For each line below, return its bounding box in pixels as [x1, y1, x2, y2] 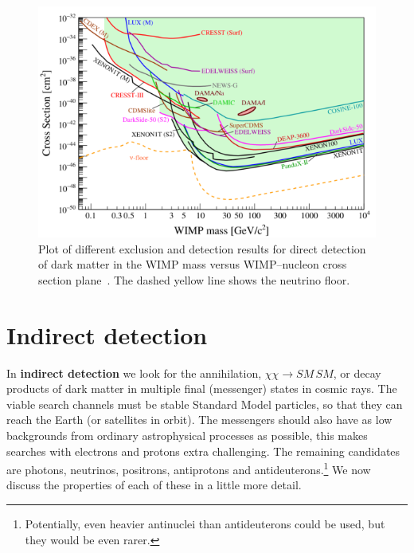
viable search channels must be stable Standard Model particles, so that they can [6, 395, 403, 412]
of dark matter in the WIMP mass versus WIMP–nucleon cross [38, 256, 347, 273]
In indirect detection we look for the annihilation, [6, 364, 262, 381]
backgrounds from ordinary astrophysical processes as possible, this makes [6, 427, 368, 444]
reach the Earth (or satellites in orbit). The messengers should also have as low [6, 411, 393, 428]
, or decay [333, 364, 381, 381]
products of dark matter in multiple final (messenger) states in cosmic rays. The [6, 380, 397, 397]
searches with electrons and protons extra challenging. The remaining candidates [6, 442, 400, 459]
